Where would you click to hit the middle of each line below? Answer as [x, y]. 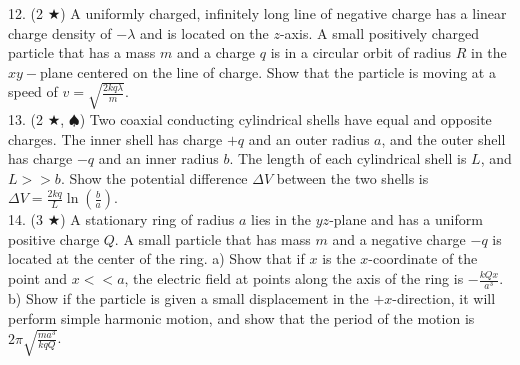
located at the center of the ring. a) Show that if [156, 258]
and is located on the [204, 32]
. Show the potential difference [154, 177]
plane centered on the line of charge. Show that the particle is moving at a [268, 71]
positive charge [54, 238]
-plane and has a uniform [406, 219]
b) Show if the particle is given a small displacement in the [188, 298]
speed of [33, 91]
